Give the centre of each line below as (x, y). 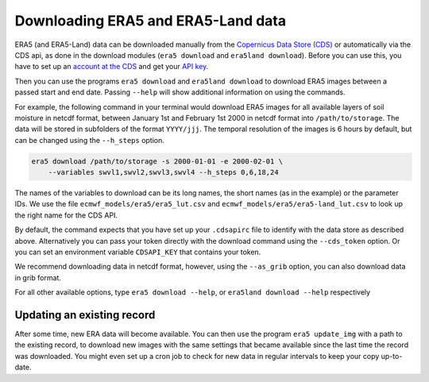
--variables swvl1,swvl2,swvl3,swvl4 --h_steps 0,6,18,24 (163, 172)
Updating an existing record (85, 315)
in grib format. (38, 277)
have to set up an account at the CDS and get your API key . (112, 67)
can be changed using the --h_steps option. (89, 140)
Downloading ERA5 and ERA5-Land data (151, 21)
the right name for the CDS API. (66, 215)
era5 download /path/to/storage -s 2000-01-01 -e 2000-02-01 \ (157, 161)
